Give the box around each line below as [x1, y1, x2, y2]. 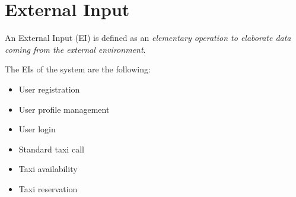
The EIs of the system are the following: [5, 63, 151, 75]
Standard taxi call [18, 142, 84, 155]
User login [18, 123, 56, 135]
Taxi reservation [18, 182, 78, 195]
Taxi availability [18, 163, 78, 175]
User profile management [18, 103, 110, 115]
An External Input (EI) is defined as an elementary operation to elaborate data [5, 31, 291, 44]
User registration [18, 82, 80, 95]
